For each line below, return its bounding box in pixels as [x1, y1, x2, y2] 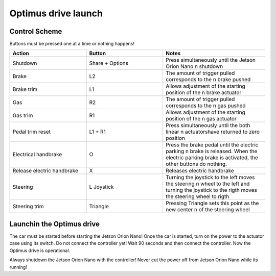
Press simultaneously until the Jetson [166, 57, 256, 64]
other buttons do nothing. [166, 161, 227, 168]
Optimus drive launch [9, 8, 103, 19]
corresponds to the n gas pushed [166, 102, 246, 109]
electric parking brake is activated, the [166, 154, 258, 161]
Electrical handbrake [12, 151, 62, 158]
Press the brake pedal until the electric [166, 141, 259, 148]
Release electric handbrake [12, 167, 79, 174]
